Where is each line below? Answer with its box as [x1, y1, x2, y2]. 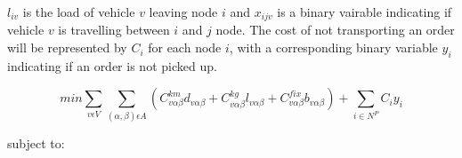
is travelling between [58, 20, 170, 39]
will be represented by [7, 38, 127, 57]
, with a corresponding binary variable [229, 38, 438, 57]
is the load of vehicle [22, 3, 135, 20]
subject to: [7, 133, 65, 152]
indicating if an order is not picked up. [7, 56, 217, 75]
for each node [148, 38, 222, 57]
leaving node [149, 3, 218, 20]
